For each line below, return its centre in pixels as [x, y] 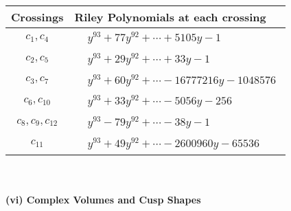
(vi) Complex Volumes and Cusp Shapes [103, 200]
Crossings [37, 17]
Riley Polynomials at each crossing [170, 17]
